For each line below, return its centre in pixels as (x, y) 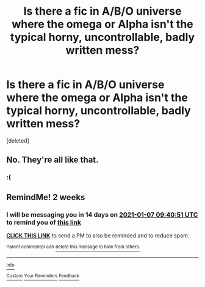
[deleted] (18, 140)
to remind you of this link (44, 222)
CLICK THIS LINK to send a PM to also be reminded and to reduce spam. (98, 235)
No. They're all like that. (52, 160)
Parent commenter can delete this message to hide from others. (73, 247)
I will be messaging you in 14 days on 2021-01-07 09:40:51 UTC (102, 214)
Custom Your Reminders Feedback (43, 276)
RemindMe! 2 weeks (46, 197)
